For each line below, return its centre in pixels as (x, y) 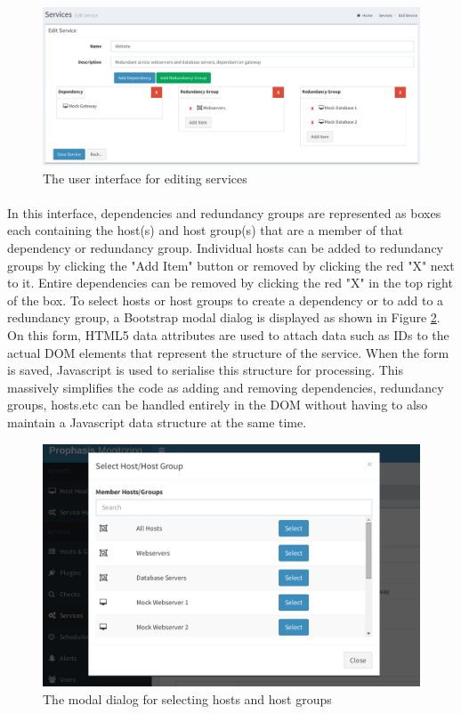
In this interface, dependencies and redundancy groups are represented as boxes (224, 212)
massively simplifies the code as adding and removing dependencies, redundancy (226, 387)
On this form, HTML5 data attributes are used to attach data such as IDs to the (228, 334)
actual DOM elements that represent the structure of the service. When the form (228, 352)
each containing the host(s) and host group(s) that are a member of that (205, 230)
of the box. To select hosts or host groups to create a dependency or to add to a (226, 300)
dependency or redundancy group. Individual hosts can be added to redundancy (226, 248)
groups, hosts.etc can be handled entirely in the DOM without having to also (218, 405)
